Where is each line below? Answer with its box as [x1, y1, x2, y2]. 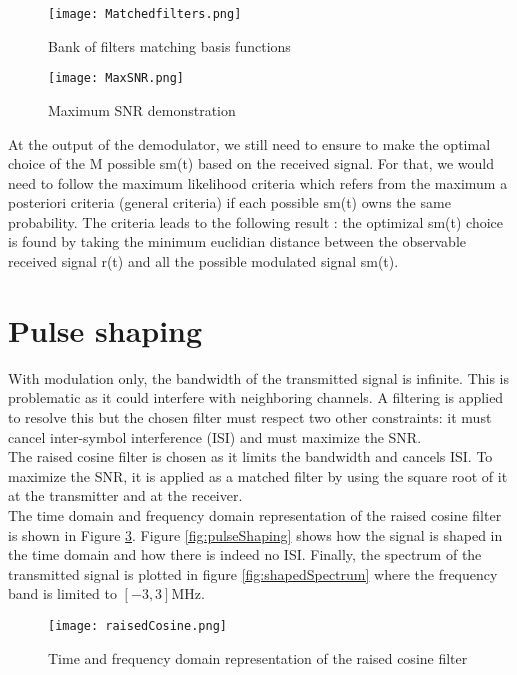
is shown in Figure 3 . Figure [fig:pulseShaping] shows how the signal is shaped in [8, 524, 503, 545]
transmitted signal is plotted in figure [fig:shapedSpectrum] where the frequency [8, 563, 498, 584]
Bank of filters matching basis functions [48, 35, 291, 56]
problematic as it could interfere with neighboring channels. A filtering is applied [8, 387, 504, 408]
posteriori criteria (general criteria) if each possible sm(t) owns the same [8, 192, 451, 213]
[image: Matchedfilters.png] [48, 7, 242, 21]
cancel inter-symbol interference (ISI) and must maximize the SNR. [8, 426, 422, 447]
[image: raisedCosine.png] [48, 618, 227, 633]
